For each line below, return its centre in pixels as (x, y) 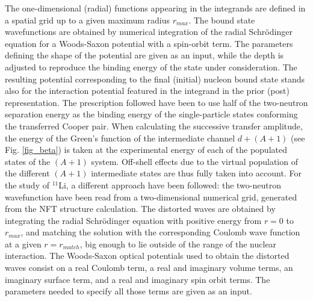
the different (27, 173)
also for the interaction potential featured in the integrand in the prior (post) (147, 91)
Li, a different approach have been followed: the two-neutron (170, 185)
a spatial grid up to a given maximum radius (88, 20)
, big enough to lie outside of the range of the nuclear (178, 244)
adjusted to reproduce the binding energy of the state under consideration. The (151, 67)
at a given (23, 244)
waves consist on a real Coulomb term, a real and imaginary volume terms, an (149, 268)
